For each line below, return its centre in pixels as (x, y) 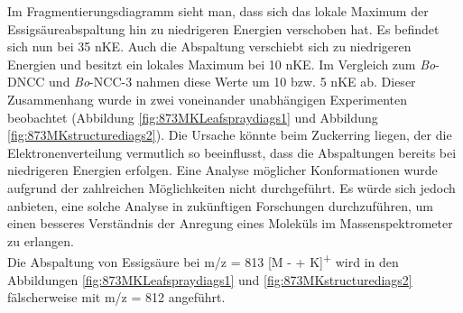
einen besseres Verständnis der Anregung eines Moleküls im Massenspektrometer (230, 223)
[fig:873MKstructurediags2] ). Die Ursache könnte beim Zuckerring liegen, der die (230, 135)
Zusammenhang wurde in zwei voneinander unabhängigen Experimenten (207, 99)
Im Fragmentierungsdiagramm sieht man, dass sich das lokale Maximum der (218, 11)
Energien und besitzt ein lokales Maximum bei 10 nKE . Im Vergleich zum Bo (222, 64)
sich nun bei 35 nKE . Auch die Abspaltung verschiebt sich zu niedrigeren (209, 46)
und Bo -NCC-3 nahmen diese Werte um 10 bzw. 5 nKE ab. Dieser (232, 82)
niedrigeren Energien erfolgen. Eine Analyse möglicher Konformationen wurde (222, 170)
